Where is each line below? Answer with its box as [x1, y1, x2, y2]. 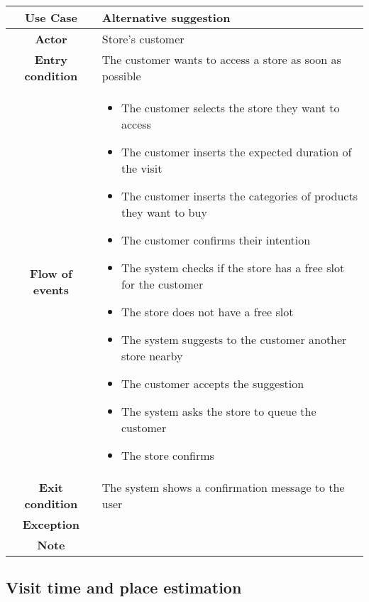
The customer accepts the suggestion [121, 375, 304, 392]
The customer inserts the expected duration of [121, 144, 352, 160]
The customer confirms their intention [121, 232, 311, 248]
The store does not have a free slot [121, 303, 294, 320]
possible [101, 68, 141, 84]
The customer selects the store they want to [121, 100, 340, 116]
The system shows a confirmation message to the [101, 479, 345, 495]
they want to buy [121, 204, 207, 220]
